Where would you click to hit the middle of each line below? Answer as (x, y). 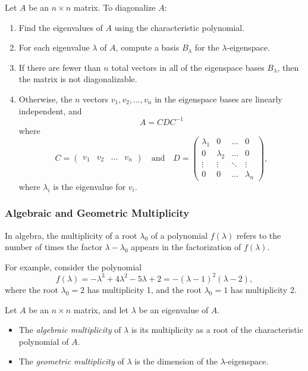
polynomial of (44, 341)
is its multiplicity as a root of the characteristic (217, 330)
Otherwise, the (45, 99)
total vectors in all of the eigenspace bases (188, 67)
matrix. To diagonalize (114, 7)
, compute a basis (147, 47)
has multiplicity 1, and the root (144, 289)
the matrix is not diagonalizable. (78, 79)
